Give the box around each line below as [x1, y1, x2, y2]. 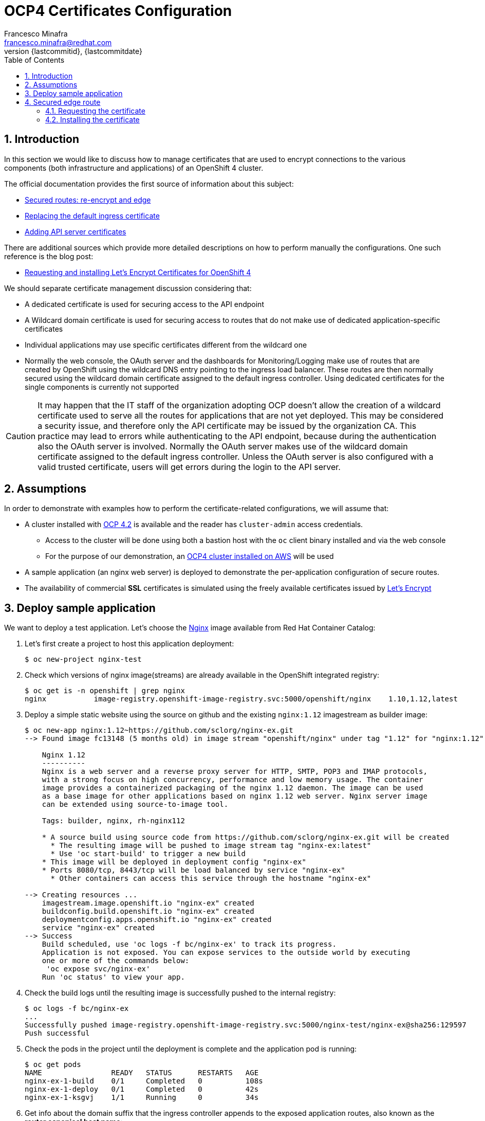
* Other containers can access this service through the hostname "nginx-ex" [50, 874, 371, 883]
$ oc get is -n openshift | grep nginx [25, 686, 185, 695]
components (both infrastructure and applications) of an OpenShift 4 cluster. [4, 163, 264, 172]
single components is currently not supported [25, 382, 179, 391]
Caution [6, 430, 36, 441]
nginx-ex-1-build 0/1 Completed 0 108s [25, 1077, 263, 1086]
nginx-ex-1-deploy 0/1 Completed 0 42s [25, 1085, 259, 1094]
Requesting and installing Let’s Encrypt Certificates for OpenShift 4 [25, 267, 251, 277]
